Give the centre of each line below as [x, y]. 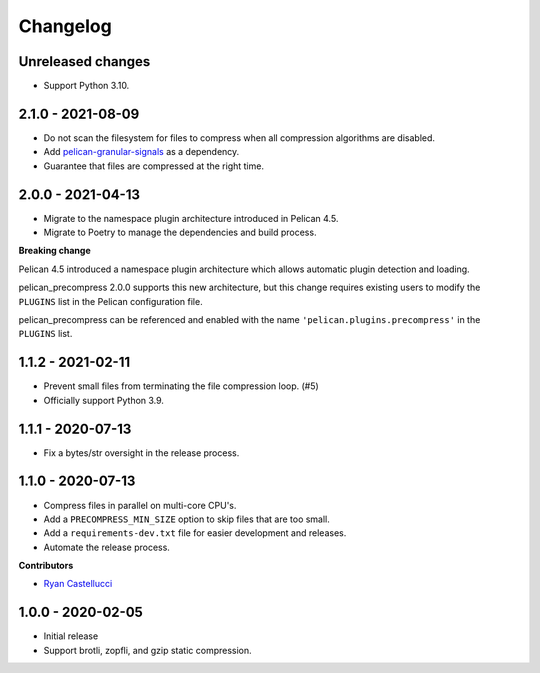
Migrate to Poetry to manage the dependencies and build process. [180, 232]
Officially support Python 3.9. [104, 400]
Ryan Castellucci [78, 584]
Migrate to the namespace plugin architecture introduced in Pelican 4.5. [191, 218]
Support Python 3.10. [86, 86]
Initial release [71, 636]
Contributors [46, 566]
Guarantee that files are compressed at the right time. [154, 166]
